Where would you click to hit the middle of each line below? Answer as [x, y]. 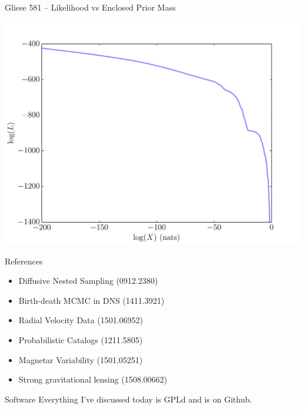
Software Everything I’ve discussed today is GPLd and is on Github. [129, 399]
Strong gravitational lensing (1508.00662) [93, 379]
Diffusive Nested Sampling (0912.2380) [88, 281]
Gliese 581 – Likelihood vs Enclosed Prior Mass [90, 7]
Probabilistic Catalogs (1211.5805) [81, 340]
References [24, 261]
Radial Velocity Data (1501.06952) [81, 320]
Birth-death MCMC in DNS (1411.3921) [92, 300]
